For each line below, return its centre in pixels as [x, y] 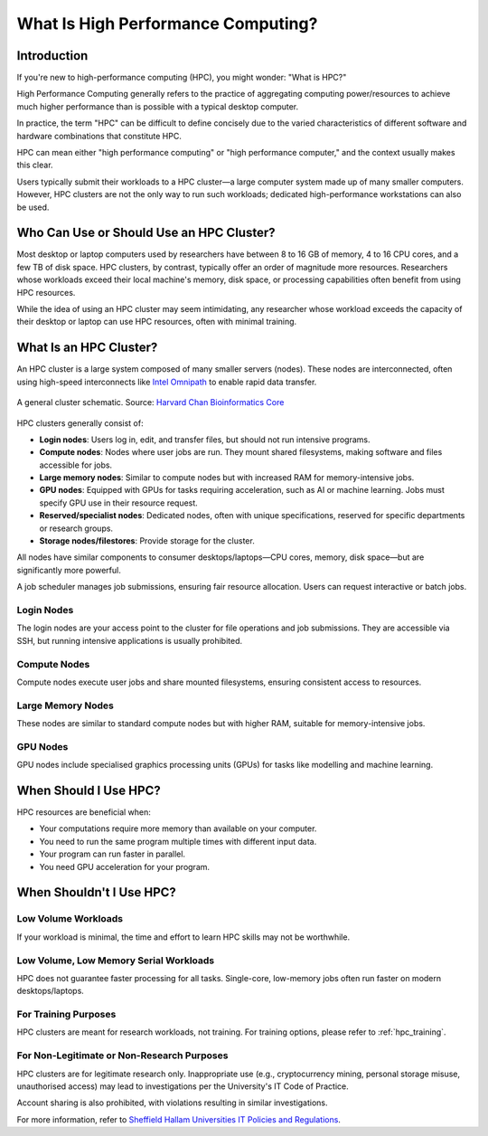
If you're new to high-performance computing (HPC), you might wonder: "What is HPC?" [182, 78]
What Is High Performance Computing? [167, 24]
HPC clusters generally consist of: [80, 423]
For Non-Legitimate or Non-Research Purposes [122, 1056]
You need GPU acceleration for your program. [125, 866]
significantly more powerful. [69, 570]
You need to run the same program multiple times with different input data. [178, 841]
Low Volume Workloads [70, 919]
